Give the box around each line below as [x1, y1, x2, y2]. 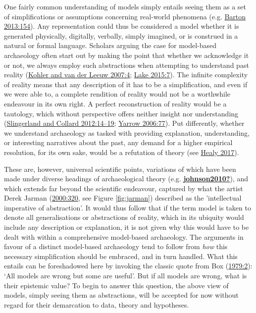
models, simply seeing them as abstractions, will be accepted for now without [4, 290, 239, 300]
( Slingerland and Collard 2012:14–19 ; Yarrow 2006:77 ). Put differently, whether [4, 118, 245, 128]
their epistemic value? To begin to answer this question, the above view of [4, 280, 229, 290]
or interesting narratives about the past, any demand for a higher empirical [4, 137, 233, 148]
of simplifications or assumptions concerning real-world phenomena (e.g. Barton [4, 11, 246, 21]
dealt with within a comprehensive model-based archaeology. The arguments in [4, 231, 244, 242]
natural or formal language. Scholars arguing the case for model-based [4, 40, 217, 51]
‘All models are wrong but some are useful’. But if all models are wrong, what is [4, 270, 247, 281]
